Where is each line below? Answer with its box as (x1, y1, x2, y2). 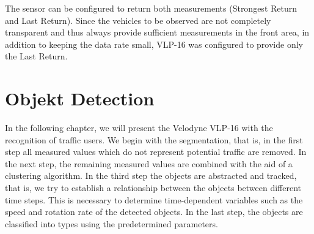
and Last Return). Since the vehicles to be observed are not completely (5, 13, 271, 26)
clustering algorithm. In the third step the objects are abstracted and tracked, (5, 169, 297, 182)
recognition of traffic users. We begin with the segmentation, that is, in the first (5, 133, 303, 146)
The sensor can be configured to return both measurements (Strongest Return (5, 2, 298, 14)
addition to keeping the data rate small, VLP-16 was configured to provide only (5, 37, 303, 50)
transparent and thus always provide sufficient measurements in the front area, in (5, 26, 310, 39)
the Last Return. (5, 50, 68, 62)
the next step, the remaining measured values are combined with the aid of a (5, 157, 293, 170)
